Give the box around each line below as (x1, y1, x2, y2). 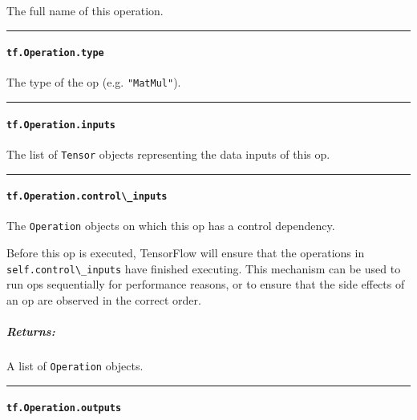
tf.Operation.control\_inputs (6, 191, 168, 203)
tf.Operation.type (6, 47, 104, 59)
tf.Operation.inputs (6, 119, 116, 131)
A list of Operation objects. (6, 357, 144, 374)
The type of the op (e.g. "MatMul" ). (6, 74, 181, 91)
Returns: (6, 323, 55, 340)
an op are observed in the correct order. (6, 291, 201, 308)
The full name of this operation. (6, 2, 164, 18)
